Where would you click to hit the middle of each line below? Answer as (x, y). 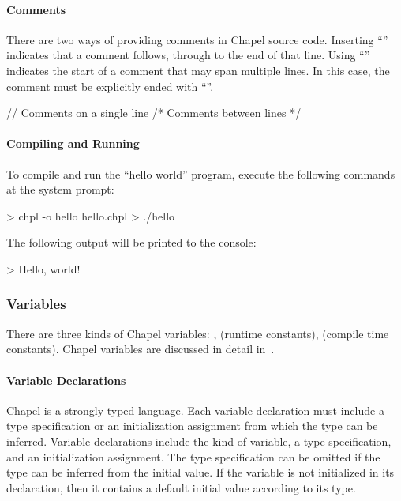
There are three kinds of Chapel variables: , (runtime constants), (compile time (198, 333)
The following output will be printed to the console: (131, 242)
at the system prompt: (60, 189)
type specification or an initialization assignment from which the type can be (192, 426)
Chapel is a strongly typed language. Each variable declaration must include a (195, 410)
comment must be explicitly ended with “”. (110, 86)
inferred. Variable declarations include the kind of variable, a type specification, (199, 441)
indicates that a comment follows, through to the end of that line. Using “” (188, 55)
